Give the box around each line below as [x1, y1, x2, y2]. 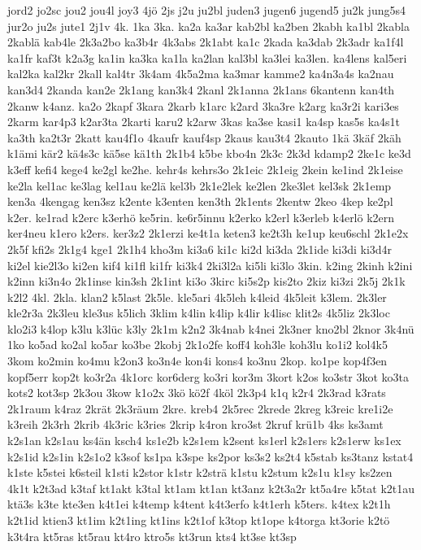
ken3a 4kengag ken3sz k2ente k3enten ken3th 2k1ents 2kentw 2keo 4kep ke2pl [7, 193, 393, 210]
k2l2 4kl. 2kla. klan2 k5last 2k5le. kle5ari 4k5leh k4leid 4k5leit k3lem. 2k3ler [7, 288, 387, 305]
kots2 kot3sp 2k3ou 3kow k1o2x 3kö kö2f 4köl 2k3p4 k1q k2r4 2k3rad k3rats [7, 384, 386, 401]
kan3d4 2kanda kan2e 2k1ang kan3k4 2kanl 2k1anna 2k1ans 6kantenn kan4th [7, 81, 395, 98]
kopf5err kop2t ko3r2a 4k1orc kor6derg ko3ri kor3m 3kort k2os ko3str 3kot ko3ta [7, 368, 410, 385]
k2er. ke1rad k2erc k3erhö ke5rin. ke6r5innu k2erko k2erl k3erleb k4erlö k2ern [7, 208, 395, 225]
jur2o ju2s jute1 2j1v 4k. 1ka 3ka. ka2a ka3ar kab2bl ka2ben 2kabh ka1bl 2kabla [7, 17, 410, 34]
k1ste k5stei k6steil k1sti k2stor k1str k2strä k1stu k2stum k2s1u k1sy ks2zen [7, 464, 393, 481]
